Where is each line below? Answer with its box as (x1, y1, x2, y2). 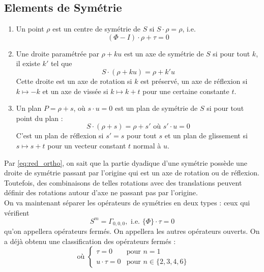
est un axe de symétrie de (124, 48, 204, 58)
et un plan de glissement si (164, 130, 248, 141)
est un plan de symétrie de (114, 103, 198, 113)
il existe (16, 58, 40, 69)
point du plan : (16, 112, 63, 123)
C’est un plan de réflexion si (16, 130, 104, 141)
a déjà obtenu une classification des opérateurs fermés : (4, 235, 176, 246)
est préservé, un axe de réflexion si (140, 75, 248, 86)
